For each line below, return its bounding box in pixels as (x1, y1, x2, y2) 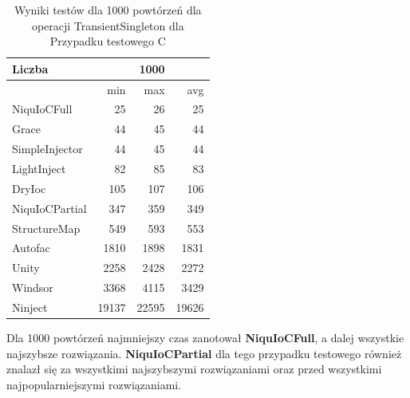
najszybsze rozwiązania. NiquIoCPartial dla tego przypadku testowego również (6, 345, 402, 361)
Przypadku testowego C (49, 33, 166, 49)
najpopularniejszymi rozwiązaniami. (6, 376, 182, 392)
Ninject (12, 298, 48, 315)
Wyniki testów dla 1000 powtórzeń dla (14, 2, 202, 18)
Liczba (12, 60, 49, 77)
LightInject (12, 160, 66, 176)
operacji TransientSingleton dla (31, 17, 184, 33)
